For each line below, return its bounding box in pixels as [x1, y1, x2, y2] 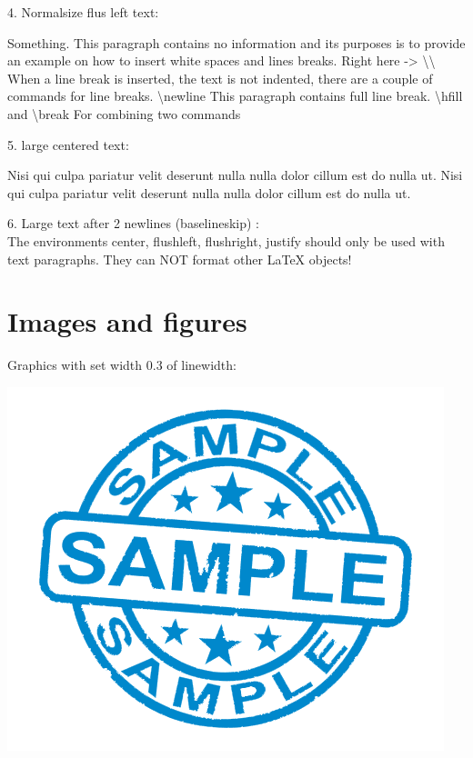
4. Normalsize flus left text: [7, 3, 159, 21]
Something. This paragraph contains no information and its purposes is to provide [7, 33, 466, 52]
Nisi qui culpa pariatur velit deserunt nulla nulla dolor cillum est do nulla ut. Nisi [7, 165, 463, 185]
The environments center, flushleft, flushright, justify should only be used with [7, 231, 445, 250]
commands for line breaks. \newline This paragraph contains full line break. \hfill [7, 86, 463, 105]
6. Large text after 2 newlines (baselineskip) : [7, 214, 259, 233]
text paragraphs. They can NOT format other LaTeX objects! [7, 249, 352, 268]
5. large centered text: [7, 135, 129, 154]
